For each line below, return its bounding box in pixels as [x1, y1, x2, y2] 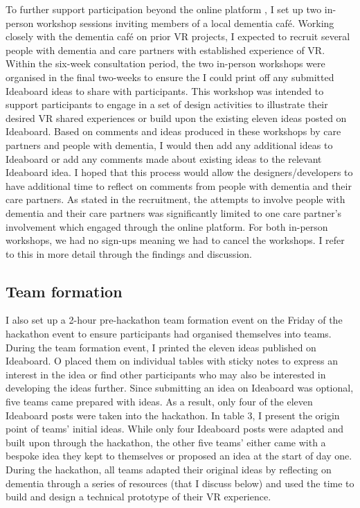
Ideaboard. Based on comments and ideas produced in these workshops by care [6, 124, 341, 139]
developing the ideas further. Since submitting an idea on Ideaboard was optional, [6, 380, 354, 395]
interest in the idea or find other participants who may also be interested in [6, 367, 326, 381]
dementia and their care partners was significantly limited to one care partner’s [6, 205, 342, 220]
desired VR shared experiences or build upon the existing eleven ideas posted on [6, 110, 347, 125]
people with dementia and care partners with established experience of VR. [6, 42, 325, 57]
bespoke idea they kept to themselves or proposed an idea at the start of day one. [6, 448, 352, 463]
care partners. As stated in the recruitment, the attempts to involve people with [6, 192, 345, 207]
